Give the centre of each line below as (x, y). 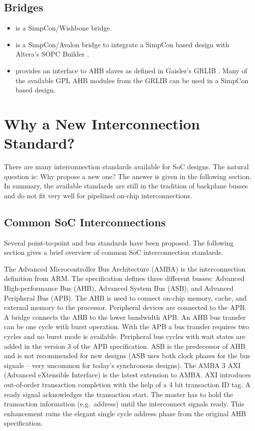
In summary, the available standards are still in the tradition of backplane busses (126, 186)
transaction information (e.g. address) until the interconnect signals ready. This (124, 404)
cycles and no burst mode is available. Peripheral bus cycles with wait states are (125, 336)
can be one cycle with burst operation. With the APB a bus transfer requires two (127, 326)
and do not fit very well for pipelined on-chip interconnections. (98, 195)
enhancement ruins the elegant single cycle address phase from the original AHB (125, 413)
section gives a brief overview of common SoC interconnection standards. (113, 252)
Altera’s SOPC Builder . (52, 54)
